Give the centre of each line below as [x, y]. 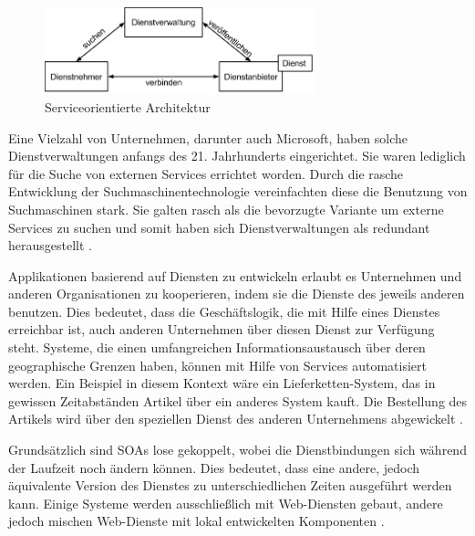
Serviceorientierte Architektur [128, 106]
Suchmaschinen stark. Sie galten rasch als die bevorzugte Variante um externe [226, 209]
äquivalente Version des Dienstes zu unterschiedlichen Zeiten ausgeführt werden [230, 485]
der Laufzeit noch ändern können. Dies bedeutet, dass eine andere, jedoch [214, 467]
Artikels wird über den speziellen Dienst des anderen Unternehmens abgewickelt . [236, 419]
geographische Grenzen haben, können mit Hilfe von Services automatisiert [217, 365]
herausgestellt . [50, 245]
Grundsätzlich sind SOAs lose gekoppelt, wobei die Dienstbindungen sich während [237, 450]
